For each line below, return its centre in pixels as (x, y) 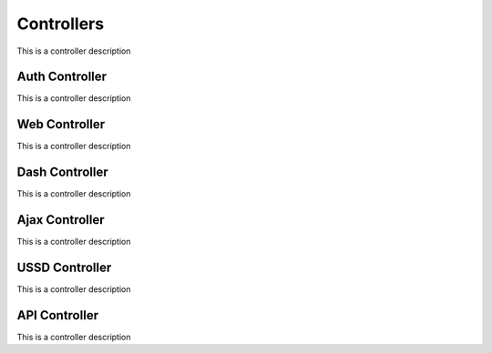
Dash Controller (62, 172)
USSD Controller (64, 267)
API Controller (58, 315)
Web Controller (61, 124)
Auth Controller (62, 77)
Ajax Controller (61, 220)
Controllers (61, 24)
